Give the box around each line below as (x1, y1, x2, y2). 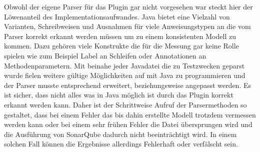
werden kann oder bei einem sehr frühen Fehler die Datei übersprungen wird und (4, 119, 252, 129)
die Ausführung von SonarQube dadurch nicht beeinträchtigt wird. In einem (4, 128, 237, 139)
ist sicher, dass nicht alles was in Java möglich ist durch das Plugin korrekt (4, 89, 233, 100)
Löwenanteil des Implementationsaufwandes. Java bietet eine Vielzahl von (4, 11, 230, 21)
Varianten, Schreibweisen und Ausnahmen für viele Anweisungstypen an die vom (4, 21, 251, 31)
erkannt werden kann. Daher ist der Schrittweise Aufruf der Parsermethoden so (4, 99, 247, 109)
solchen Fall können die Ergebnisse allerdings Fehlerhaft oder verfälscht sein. (4, 138, 238, 149)
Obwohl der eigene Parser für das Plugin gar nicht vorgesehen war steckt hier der (4, 1, 253, 11)
